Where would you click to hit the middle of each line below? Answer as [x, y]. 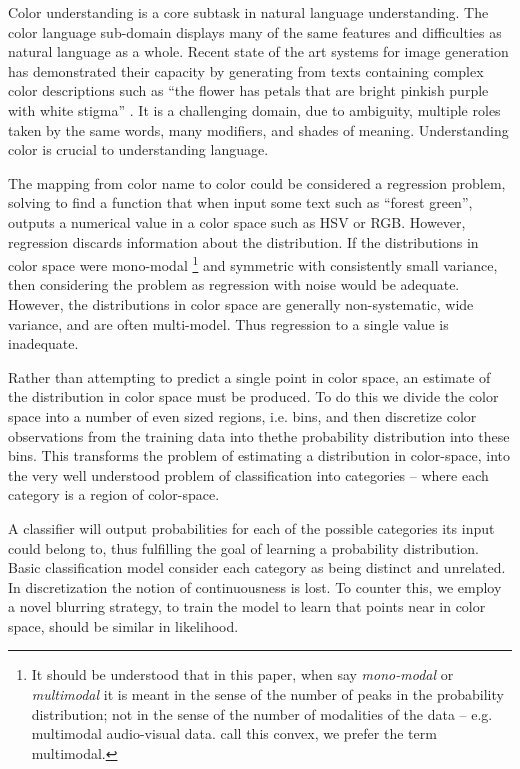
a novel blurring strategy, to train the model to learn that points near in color [247, 606]
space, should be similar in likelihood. [123, 625]
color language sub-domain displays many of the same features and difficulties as [255, 31]
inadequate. [43, 343]
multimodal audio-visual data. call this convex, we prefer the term [234, 733]
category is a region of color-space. [114, 494]
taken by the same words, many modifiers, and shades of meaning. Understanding [258, 129]
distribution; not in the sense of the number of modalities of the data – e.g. [262, 713]
